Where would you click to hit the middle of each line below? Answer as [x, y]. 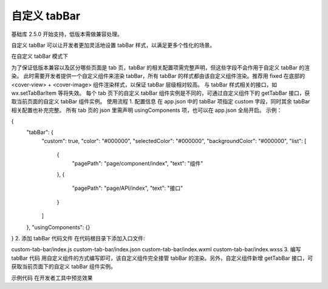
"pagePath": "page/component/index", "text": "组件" [138, 163]
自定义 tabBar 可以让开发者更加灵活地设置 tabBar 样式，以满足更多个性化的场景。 [113, 45]
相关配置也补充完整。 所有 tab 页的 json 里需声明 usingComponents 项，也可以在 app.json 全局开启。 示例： [147, 110]
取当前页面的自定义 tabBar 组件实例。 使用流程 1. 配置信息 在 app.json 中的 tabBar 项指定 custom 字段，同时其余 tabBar [161, 102]
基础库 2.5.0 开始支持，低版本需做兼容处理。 [67, 34]
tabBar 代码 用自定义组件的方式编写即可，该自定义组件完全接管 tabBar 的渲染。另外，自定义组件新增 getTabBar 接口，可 [162, 258]
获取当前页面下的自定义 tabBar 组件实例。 [64, 266]
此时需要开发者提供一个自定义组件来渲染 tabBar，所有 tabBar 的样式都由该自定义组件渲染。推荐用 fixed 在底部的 [164, 76]
